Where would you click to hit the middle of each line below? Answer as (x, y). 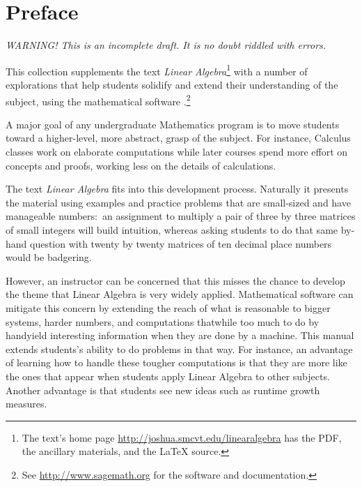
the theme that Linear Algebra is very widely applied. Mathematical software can (180, 294)
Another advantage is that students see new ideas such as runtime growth (163, 390)
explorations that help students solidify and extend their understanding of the (172, 84)
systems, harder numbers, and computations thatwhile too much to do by (163, 321)
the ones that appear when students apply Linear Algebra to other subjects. (168, 376)
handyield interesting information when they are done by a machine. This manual (180, 335)
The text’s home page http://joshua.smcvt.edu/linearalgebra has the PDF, (182, 437)
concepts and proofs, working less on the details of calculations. (141, 165)
